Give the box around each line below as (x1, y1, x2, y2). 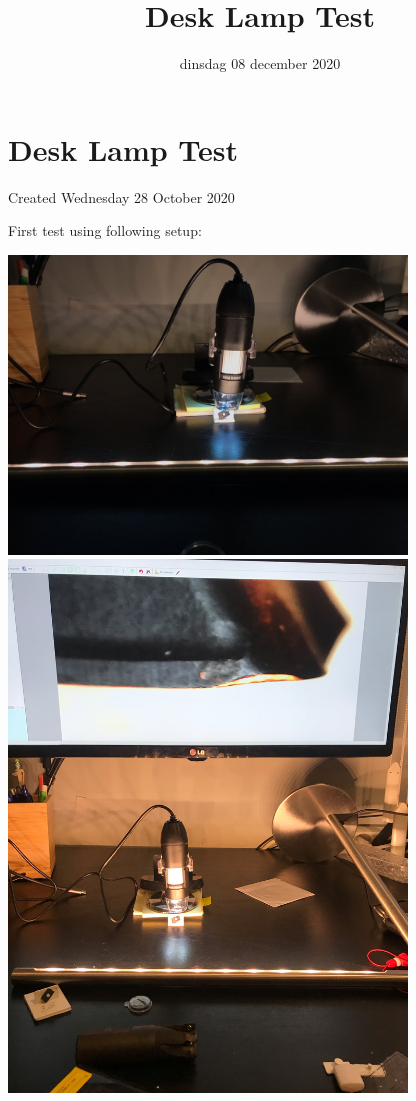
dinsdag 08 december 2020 (179, 53, 341, 74)
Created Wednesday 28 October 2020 (8, 186, 235, 207)
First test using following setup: (8, 220, 202, 241)
